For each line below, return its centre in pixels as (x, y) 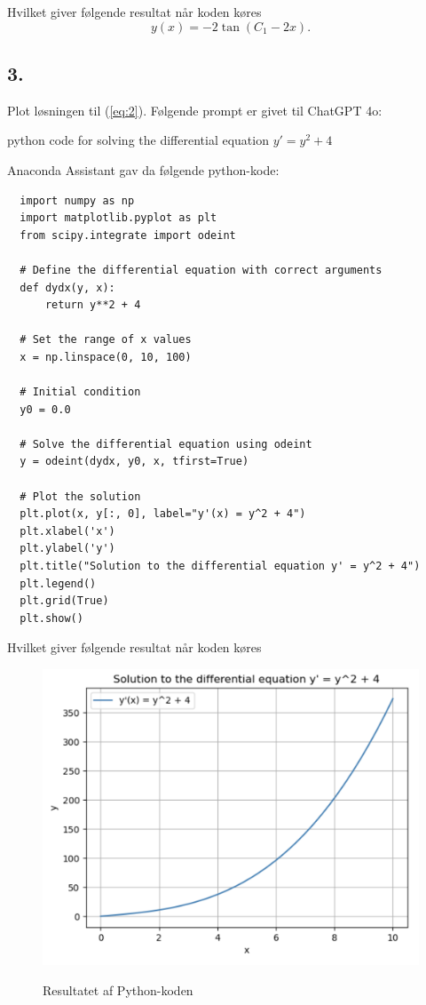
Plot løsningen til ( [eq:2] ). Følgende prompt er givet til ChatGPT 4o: (195, 110)
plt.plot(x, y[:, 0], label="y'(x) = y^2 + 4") (163, 514)
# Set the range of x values (106, 340)
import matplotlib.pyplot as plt (118, 218)
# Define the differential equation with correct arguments (201, 270)
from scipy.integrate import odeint (128, 235)
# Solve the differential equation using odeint (166, 444)
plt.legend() (58, 583)
